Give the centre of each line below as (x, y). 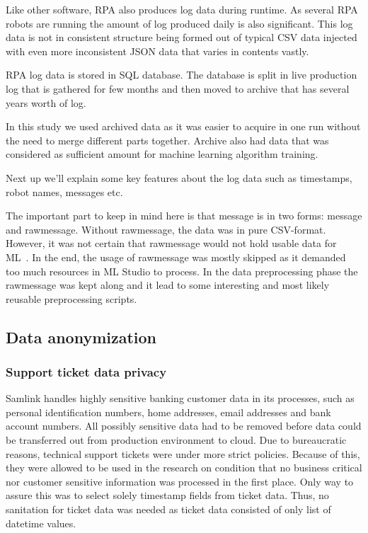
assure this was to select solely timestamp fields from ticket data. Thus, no (167, 495)
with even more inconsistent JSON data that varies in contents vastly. (157, 51)
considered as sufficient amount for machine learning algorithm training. (162, 154)
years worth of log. (46, 102)
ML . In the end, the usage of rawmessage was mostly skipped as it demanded (176, 257)
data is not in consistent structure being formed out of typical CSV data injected (182, 37)
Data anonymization (81, 337)
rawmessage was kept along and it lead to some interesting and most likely (168, 285)
